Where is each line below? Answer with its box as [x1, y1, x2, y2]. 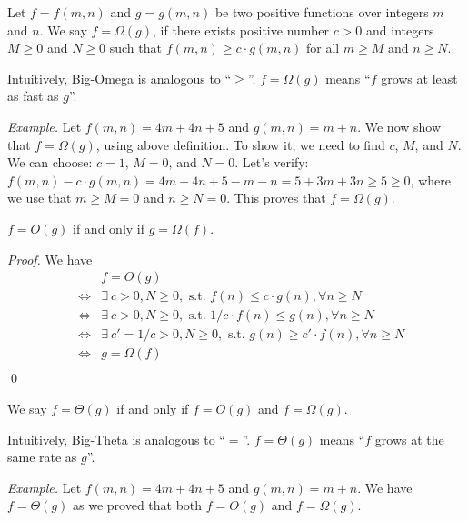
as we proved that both [73, 496, 203, 515]
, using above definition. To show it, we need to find [95, 135, 385, 154]
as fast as [7, 86, 59, 105]
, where [410, 170, 451, 189]
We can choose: [7, 153, 93, 172]
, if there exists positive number [152, 20, 329, 39]
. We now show [357, 116, 442, 135]
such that [109, 38, 162, 57]
